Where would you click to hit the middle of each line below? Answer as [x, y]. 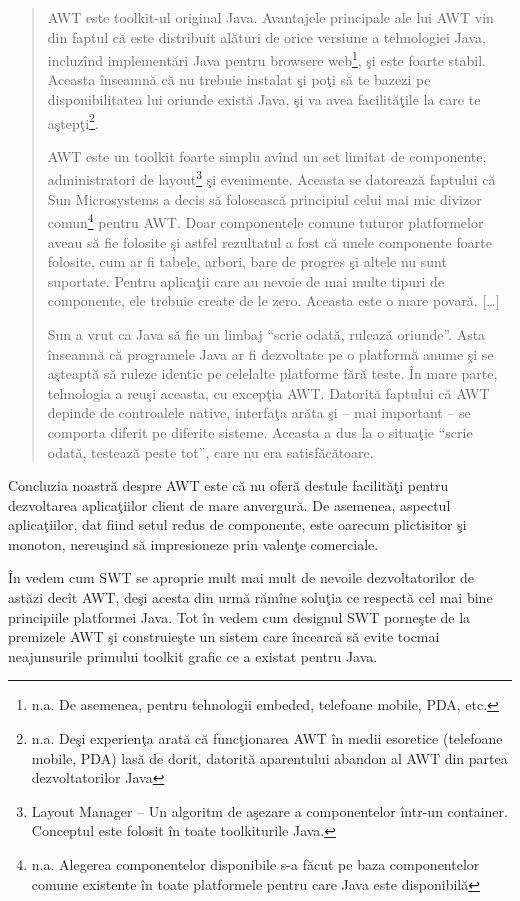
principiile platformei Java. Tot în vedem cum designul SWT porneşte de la [239, 616]
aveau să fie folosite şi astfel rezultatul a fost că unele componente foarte [269, 241]
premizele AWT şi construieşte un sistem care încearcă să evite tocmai [224, 636]
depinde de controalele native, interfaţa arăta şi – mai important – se [259, 412]
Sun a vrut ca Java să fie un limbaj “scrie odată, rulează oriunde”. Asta [266, 333]
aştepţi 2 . [73, 121]
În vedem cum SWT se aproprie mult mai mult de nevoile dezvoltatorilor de [241, 577]
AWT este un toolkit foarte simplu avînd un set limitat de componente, [267, 155]
